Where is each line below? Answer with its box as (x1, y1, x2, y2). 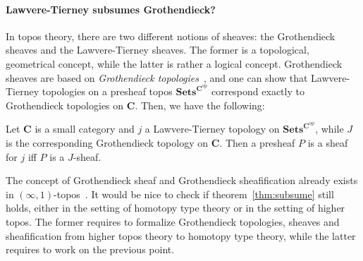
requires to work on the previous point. (6, 242, 175, 257)
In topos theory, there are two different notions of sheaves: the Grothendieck (6, 28, 336, 43)
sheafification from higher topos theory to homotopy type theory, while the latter (6, 228, 356, 243)
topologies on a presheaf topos (42, 84, 173, 99)
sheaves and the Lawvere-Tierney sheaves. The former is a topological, (6, 42, 309, 57)
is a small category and (35, 121, 135, 136)
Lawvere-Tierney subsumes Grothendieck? (6, 1, 216, 16)
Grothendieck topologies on (6, 97, 124, 112)
